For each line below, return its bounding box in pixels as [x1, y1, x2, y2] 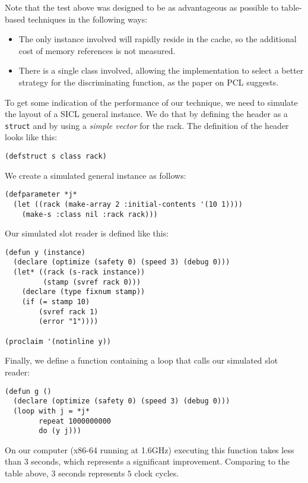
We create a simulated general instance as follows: [5, 169, 186, 181]
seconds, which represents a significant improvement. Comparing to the [31, 455, 290, 468]
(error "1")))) [39, 317, 99, 326]
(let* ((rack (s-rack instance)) [13, 268, 145, 277]
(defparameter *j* [5, 190, 77, 199]
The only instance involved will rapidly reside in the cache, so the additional [18, 33, 297, 45]
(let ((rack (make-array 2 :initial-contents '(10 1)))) [13, 200, 243, 209]
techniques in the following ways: [27, 12, 148, 25]
